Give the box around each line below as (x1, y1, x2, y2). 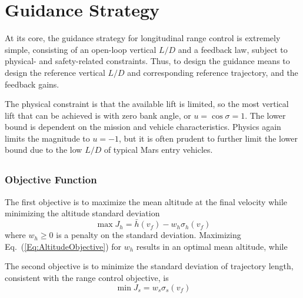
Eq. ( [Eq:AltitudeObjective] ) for (5, 240, 122, 252)
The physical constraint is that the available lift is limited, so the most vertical (5, 98, 289, 110)
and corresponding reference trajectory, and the (127, 66, 298, 78)
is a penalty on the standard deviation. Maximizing (56, 229, 241, 241)
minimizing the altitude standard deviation (5, 207, 160, 219)
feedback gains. (5, 78, 59, 90)
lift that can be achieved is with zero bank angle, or (5, 109, 191, 121)
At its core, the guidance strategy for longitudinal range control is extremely (5, 32, 281, 44)
